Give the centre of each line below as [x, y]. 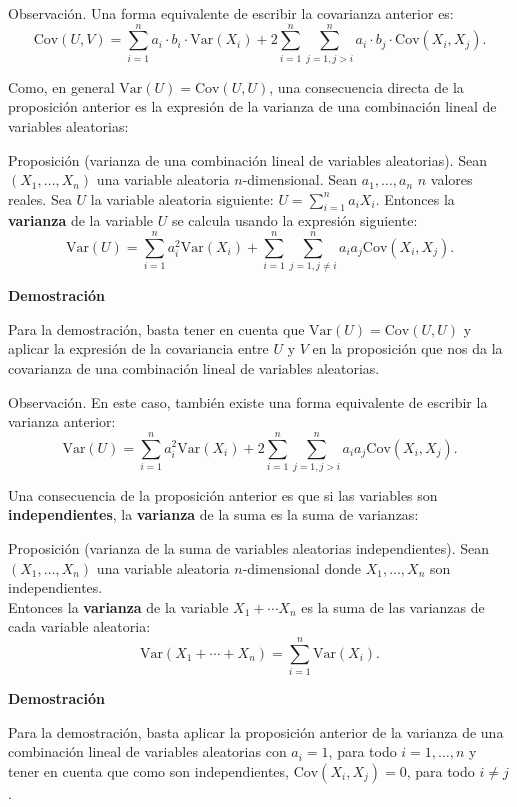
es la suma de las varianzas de [393, 606]
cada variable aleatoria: [79, 626]
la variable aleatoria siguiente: [182, 198]
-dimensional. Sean [300, 179]
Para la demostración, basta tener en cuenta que [156, 328]
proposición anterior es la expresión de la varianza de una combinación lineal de [252, 106]
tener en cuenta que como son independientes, [148, 770]
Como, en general [61, 86]
